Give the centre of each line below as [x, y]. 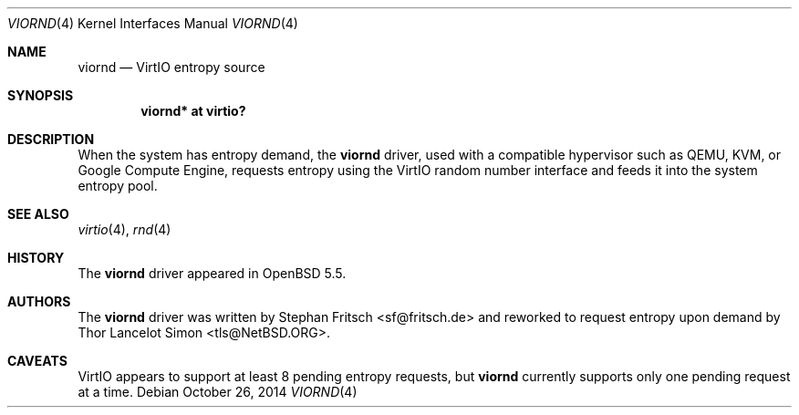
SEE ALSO [38, 214]
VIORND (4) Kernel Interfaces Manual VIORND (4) [153, 23]
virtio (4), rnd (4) [125, 229]
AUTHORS [39, 301]
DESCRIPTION [51, 139]
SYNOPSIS [41, 95]
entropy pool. [118, 186]
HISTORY [36, 258]
